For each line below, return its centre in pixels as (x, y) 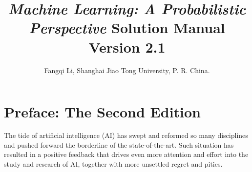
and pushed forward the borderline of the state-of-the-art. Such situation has (119, 144)
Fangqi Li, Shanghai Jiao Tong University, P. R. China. (127, 70)
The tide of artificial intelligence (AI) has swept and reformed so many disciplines (126, 135)
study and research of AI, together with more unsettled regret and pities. (113, 163)
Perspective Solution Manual (127, 28)
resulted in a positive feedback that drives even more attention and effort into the (126, 154)
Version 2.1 (127, 47)
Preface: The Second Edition (103, 112)
